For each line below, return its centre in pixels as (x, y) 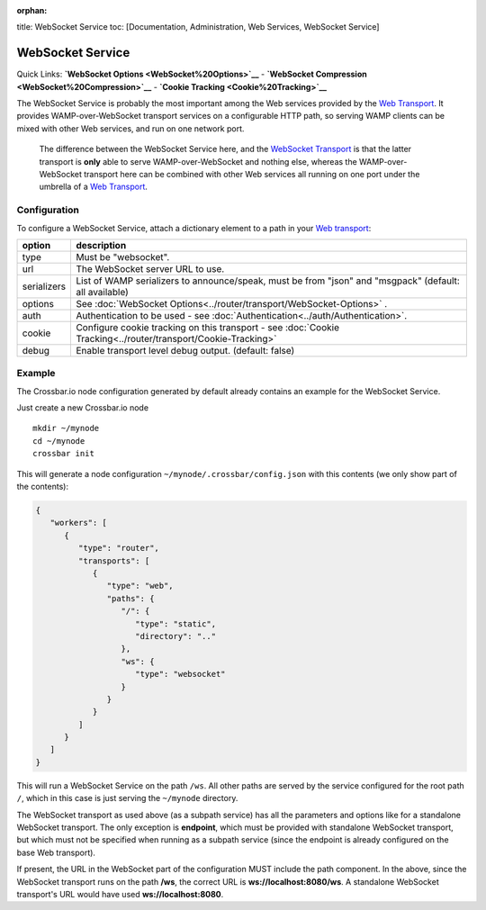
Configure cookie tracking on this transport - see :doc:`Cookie (208, 327)
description (101, 245)
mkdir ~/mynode (66, 428)
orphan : (32, 10)
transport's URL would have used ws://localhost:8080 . (120, 894)
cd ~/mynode (59, 441)
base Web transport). (56, 852)
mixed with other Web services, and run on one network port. (130, 128)
